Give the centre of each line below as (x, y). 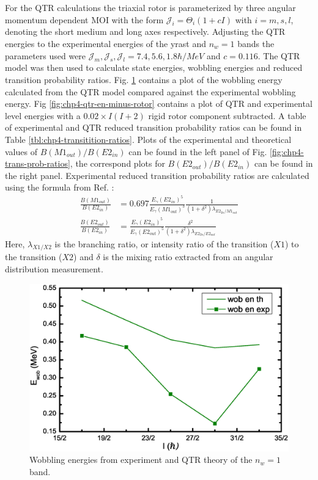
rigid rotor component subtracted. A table (227, 115)
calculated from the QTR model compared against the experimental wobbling (150, 91)
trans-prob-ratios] (38, 163)
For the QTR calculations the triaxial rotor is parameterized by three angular (150, 7)
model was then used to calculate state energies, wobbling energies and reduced (154, 67)
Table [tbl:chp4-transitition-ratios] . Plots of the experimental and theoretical (148, 139)
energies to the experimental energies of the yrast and (105, 43)
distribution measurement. (54, 269)
